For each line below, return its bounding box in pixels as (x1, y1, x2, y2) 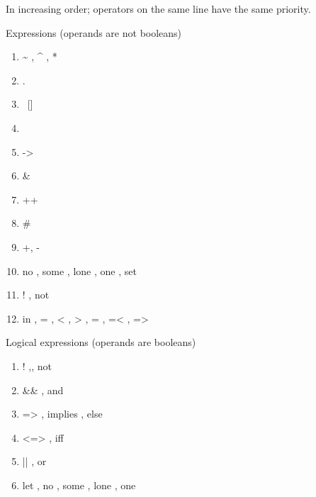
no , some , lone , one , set (22, 263, 137, 278)
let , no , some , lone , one (22, 477, 136, 492)
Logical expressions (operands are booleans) (6, 335, 196, 350)
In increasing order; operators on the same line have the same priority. (6, 1, 311, 16)
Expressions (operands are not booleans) (6, 25, 182, 40)
